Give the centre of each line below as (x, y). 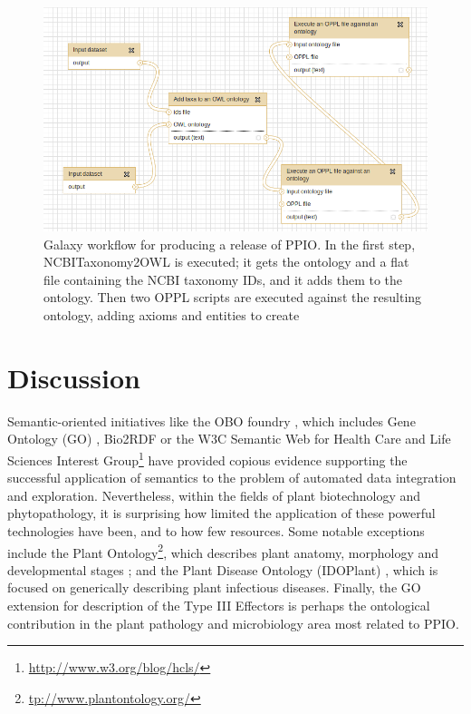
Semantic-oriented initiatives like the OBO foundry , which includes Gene (211, 421)
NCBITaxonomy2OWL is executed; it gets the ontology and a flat (226, 262)
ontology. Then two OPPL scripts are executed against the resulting (233, 297)
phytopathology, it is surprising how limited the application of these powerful (221, 513)
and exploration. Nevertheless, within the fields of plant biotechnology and (214, 495)
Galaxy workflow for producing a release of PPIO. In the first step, (230, 244)
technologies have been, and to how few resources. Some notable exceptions (216, 531)
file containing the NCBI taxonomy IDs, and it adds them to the (223, 279)
